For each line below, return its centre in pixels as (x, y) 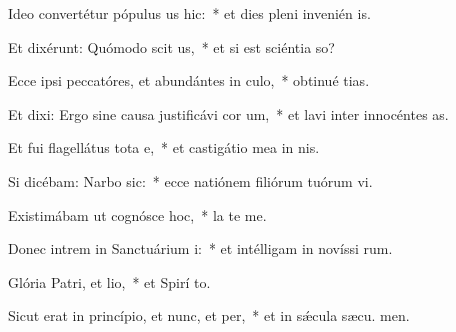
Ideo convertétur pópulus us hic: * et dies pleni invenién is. (189, 13)
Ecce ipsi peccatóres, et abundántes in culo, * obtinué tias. (189, 80)
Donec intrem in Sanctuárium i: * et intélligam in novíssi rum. (200, 248)
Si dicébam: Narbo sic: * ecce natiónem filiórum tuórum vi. (190, 180)
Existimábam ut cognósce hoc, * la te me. (137, 214)
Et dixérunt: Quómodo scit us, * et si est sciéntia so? (171, 46)
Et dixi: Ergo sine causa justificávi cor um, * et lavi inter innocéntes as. (228, 113)
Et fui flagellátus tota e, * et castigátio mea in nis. (164, 147)
